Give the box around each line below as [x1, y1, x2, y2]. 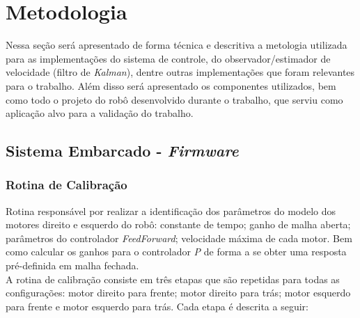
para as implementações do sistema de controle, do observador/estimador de [6, 51, 331, 65]
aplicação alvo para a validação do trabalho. [6, 106, 194, 120]
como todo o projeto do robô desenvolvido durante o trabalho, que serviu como [6, 92, 343, 106]
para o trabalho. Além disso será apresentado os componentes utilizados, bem [6, 78, 336, 93]
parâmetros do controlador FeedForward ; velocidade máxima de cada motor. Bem [6, 230, 352, 245]
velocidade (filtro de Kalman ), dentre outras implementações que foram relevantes [6, 65, 355, 79]
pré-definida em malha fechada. [6, 258, 139, 273]
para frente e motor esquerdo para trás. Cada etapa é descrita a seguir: [6, 299, 308, 313]
